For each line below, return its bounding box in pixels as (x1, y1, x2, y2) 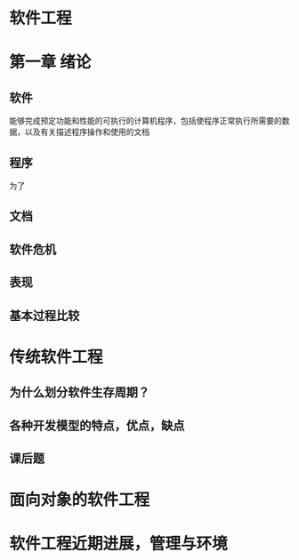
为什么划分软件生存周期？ (9, 385, 149, 400)
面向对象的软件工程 (9, 490, 150, 510)
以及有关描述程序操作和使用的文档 (24, 126, 149, 138)
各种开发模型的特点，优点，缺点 (9, 418, 185, 433)
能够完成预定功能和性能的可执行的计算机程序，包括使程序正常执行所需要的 (9, 116, 282, 126)
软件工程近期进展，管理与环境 (9, 534, 229, 554)
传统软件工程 (9, 347, 104, 367)
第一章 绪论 (9, 52, 92, 72)
